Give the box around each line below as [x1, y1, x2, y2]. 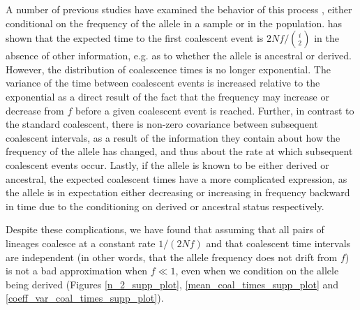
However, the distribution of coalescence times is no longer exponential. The [6, 61, 331, 76]
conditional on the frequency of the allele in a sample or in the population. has [6, 15, 343, 30]
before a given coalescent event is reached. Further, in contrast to [75, 103, 354, 117]
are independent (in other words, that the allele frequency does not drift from [6, 249, 338, 264]
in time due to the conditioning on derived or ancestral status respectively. [6, 198, 324, 213]
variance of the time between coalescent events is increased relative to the [6, 75, 320, 90]
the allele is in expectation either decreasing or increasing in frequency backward [6, 185, 350, 200]
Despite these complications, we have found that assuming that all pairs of [6, 222, 324, 237]
